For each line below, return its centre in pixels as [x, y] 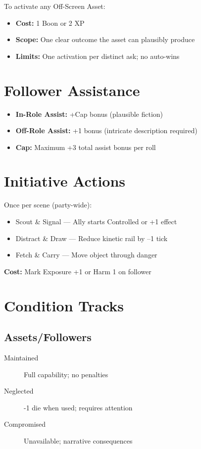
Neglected [19, 391]
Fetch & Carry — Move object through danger [86, 255]
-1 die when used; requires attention [78, 407]
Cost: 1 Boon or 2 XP [50, 23]
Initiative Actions [65, 181]
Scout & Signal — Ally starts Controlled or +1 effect [96, 221]
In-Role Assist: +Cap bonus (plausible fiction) [89, 114]
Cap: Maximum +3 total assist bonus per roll [86, 147]
